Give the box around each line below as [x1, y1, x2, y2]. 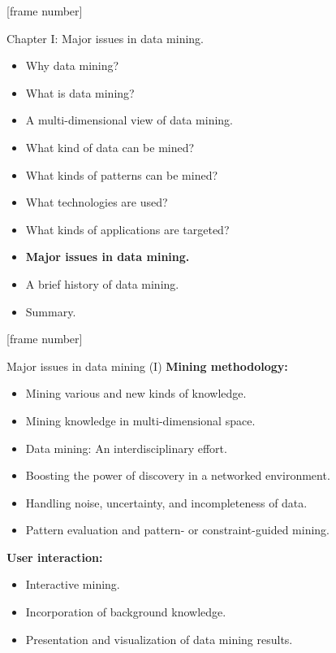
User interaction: [6, 548, 103, 565]
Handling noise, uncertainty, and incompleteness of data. [25, 494, 308, 511]
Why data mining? [25, 57, 119, 74]
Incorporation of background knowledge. [25, 603, 226, 620]
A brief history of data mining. [25, 275, 179, 292]
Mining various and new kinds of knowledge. [25, 385, 247, 402]
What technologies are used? [25, 194, 168, 211]
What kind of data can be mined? [25, 138, 195, 155]
